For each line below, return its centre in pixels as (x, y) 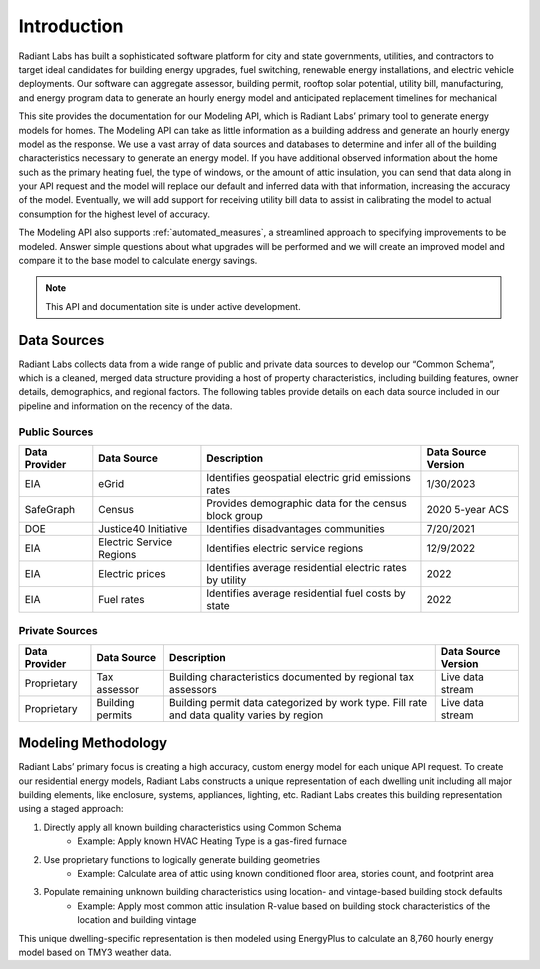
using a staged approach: (71, 809)
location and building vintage (137, 920)
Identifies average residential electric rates (306, 568)
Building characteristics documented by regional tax (291, 677)
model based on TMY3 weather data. (95, 952)
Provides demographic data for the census (306, 503)
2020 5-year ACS (467, 510)
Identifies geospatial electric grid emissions (309, 478)
